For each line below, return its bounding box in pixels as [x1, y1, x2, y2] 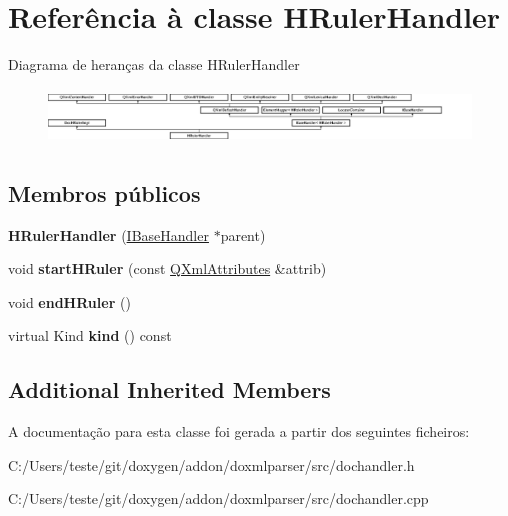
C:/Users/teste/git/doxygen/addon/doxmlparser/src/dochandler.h [8, 454, 415, 475]
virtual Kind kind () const [8, 325, 172, 346]
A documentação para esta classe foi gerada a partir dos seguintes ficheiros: [8, 421, 470, 442]
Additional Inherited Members [8, 374, 331, 405]
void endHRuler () [8, 291, 131, 312]
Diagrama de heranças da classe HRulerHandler [8, 54, 300, 75]
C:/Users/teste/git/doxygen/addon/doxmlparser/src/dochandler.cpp [8, 488, 429, 509]
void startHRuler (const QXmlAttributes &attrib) [8, 258, 327, 279]
